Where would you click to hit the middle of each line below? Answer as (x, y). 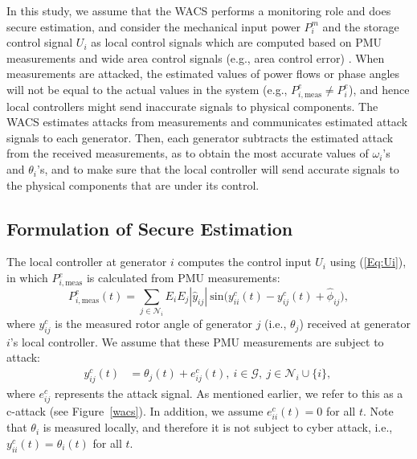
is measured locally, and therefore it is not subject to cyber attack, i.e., (218, 427)
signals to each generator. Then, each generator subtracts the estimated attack (200, 137)
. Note (378, 411)
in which (27, 278)
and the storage (361, 26)
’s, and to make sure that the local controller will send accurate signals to (218, 169)
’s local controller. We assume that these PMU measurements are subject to (197, 341)
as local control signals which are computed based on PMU (237, 42)
